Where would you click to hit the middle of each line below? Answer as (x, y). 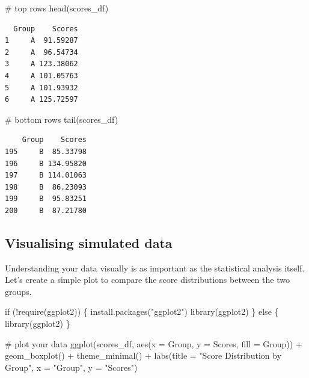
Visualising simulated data (89, 242)
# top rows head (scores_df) (57, 8)
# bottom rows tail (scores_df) (62, 119)
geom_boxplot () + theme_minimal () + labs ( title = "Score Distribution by (143, 355)
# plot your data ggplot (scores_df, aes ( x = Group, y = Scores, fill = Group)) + (154, 343)
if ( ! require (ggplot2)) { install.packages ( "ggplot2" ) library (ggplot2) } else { (142, 311)
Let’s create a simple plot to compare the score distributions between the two (147, 280)
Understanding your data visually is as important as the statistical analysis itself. (155, 268)
